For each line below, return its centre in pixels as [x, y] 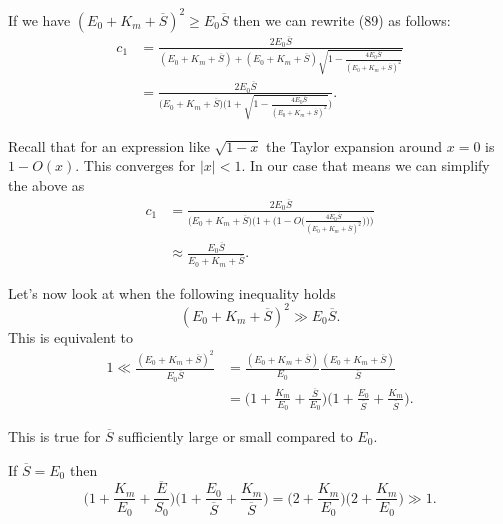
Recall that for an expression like [109, 145]
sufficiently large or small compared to [235, 435]
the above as [46, 184]
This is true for [54, 435]
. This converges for [135, 165]
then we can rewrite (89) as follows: [342, 19]
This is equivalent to [70, 336]
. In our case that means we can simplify [365, 165]
